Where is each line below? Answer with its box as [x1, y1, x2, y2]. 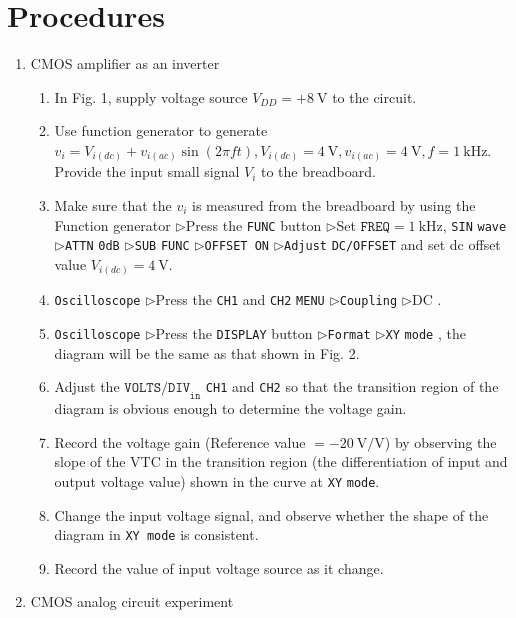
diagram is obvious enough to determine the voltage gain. [54, 398, 407, 419]
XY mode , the [385, 323, 466, 344]
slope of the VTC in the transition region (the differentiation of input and [54, 451, 508, 472]
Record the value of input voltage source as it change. [54, 557, 384, 578]
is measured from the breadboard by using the [192, 195, 476, 216]
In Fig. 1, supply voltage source [54, 86, 248, 107]
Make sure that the [54, 195, 172, 216]
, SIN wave [442, 214, 507, 235]
